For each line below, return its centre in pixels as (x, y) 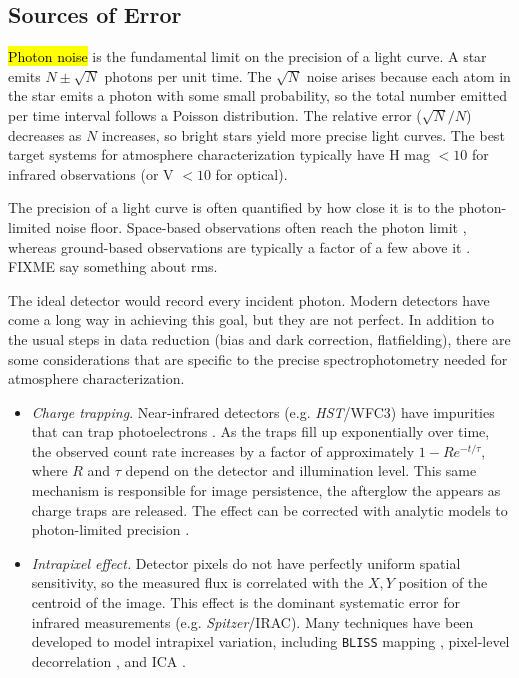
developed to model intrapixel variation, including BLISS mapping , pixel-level (270, 641)
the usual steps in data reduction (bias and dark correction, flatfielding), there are (259, 338)
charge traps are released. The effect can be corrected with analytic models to (269, 509)
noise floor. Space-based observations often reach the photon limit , (261, 226)
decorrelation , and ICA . (108, 660)
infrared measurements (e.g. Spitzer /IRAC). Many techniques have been (252, 621)
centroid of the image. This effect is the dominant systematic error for (246, 602)
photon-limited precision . (110, 529)
